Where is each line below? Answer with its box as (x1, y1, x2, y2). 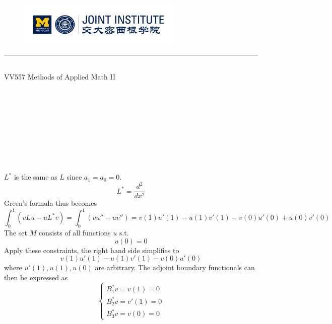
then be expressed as (4, 272, 68, 282)
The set (4, 227, 27, 238)
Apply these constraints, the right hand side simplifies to (4, 245, 179, 255)
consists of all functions (38, 227, 111, 238)
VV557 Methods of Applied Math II (4, 71, 115, 82)
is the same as (14, 172, 57, 182)
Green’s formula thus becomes (4, 198, 97, 208)
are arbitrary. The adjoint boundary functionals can (95, 262, 255, 273)
